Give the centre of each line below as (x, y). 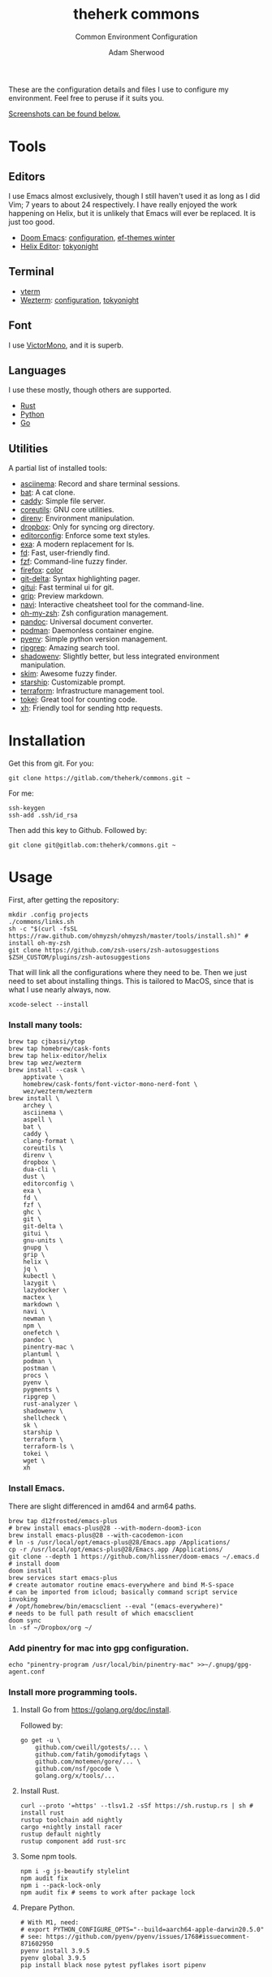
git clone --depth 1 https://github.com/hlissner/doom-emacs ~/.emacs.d (134, 1556)
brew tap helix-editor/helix (58, 1056)
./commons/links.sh (41, 922)
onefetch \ (41, 1333)
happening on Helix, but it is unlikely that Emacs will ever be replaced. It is (132, 213)
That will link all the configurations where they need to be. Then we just (128, 973)
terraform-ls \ (49, 1447)
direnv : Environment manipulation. (78, 518)
